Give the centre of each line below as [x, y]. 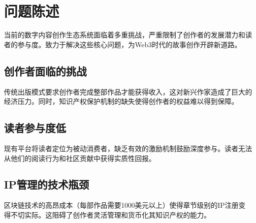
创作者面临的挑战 [45, 71]
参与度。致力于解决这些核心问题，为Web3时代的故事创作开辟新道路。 [129, 44]
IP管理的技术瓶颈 [47, 184]
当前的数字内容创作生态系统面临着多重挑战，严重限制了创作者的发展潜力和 [125, 35]
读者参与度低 [35, 128]
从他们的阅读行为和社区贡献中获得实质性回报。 [80, 158]
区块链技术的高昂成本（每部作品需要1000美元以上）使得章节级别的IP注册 [121, 205]
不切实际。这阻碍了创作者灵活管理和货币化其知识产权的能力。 [111, 214]
